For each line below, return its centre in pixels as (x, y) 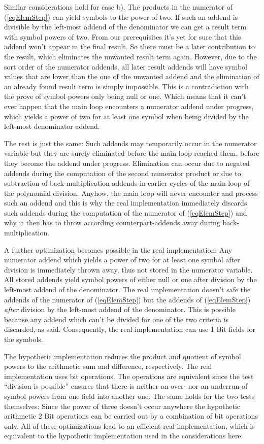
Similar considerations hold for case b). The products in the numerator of (119, 7)
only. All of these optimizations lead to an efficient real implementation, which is (129, 425)
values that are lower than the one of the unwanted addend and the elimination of (132, 76)
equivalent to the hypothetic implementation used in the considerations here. (124, 436)
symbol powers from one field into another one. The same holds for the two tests (129, 396)
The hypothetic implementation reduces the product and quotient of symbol (123, 356)
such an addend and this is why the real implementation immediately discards (126, 203)
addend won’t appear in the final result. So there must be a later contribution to (129, 46)
